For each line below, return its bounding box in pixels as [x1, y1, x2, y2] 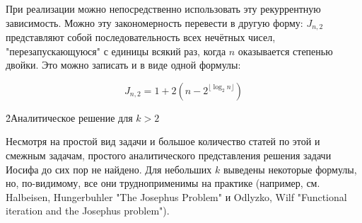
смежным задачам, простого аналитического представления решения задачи [6, 148, 332, 163]
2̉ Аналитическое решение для [6, 110, 133, 125]
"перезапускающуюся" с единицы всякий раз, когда [6, 43, 226, 58]
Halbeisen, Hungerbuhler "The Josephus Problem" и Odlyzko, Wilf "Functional [6, 189, 347, 204]
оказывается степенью [238, 43, 333, 58]
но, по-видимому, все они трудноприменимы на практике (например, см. [6, 176, 320, 190]
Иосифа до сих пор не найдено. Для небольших [6, 161, 212, 176]
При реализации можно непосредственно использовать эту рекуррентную [6, 1, 321, 16]
